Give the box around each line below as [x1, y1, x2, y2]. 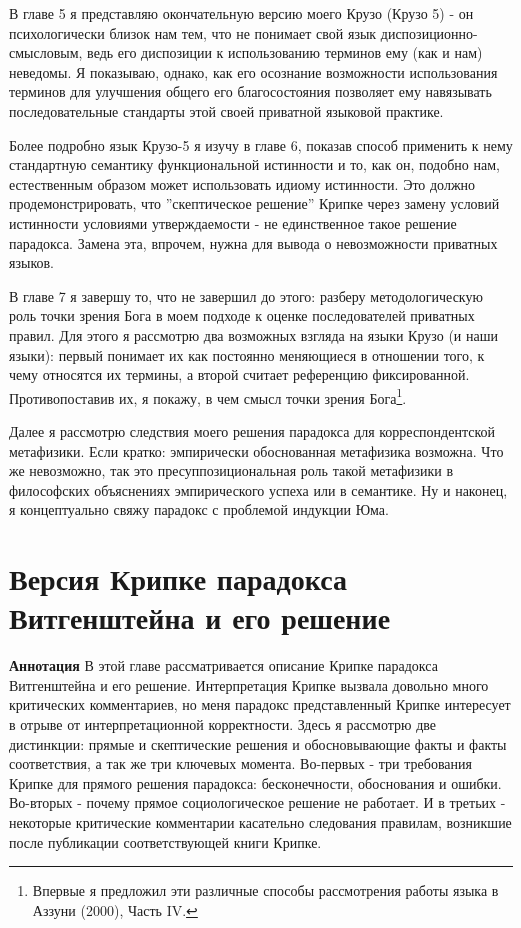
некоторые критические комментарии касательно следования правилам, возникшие [9, 811, 512, 832]
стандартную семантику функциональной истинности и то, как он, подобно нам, [9, 154, 500, 175]
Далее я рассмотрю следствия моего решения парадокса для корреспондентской [9, 420, 496, 441]
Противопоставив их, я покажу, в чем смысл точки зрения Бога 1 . [9, 384, 407, 408]
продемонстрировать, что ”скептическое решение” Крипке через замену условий [9, 193, 500, 214]
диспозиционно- [380, 22, 478, 43]
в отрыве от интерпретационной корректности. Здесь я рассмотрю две [9, 714, 436, 734]
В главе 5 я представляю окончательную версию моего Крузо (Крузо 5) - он [9, 3, 474, 23]
